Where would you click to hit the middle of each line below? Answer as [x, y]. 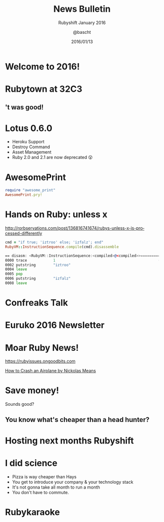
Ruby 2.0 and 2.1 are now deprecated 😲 [52, 157]
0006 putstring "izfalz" [38, 279]
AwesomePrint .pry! [24, 195]
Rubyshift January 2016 [82, 23]
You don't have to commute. [41, 492]
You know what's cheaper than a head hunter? [77, 420]
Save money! [32, 391]
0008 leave [16, 283]
